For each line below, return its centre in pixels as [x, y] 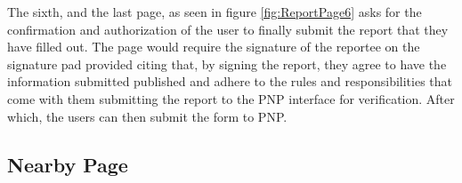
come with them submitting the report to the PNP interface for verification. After [231, 98]
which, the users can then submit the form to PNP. [147, 116]
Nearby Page [68, 164]
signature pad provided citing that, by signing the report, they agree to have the [227, 64]
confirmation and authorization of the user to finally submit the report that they [228, 29]
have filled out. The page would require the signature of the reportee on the [214, 47]
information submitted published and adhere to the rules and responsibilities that [230, 81]
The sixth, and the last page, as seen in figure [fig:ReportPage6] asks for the [215, 12]
